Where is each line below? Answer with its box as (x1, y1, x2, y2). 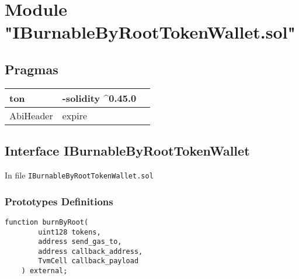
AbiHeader (9, 108, 53, 122)
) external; (21, 267, 68, 275)
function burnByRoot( (5, 218, 89, 226)
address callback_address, (38, 247, 143, 256)
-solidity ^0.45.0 (62, 91, 137, 105)
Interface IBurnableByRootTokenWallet (5, 142, 250, 160)
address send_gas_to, (38, 237, 122, 246)
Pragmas (5, 60, 58, 78)
